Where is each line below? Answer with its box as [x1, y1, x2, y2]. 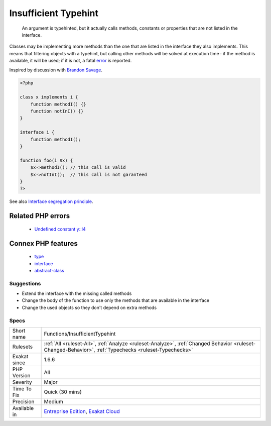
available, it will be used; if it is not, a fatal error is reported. [9, 58, 132, 64]
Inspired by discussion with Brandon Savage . [9, 67, 103, 73]
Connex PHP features [9, 239, 78, 248]
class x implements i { [20, 94, 79, 100]
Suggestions [9, 280, 41, 287]
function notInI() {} [30, 109, 84, 114]
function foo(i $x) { [20, 157, 73, 163]
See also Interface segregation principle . [9, 198, 93, 204]
